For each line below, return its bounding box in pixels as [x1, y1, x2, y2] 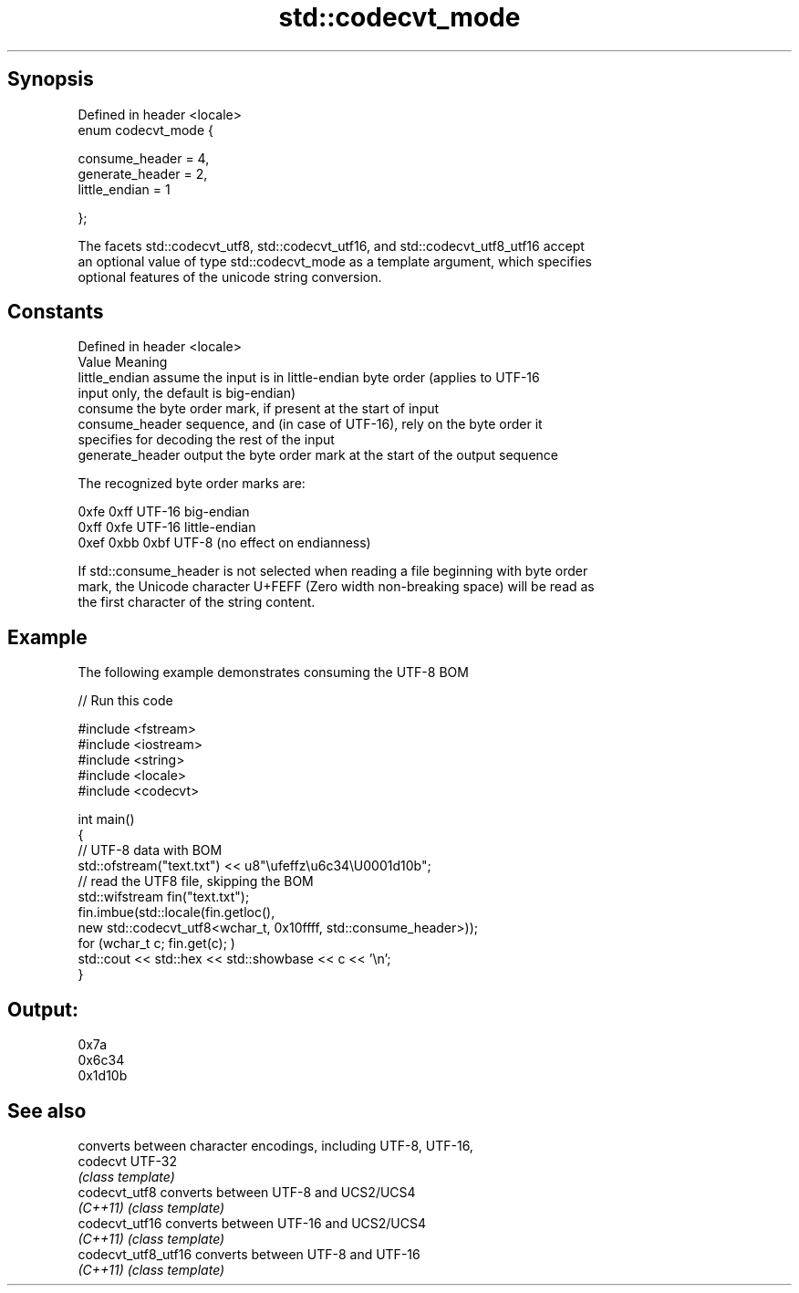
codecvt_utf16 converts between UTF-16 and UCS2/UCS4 [78, 1215, 427, 1231]
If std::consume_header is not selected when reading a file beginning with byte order [78, 563, 588, 579]
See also [7, 1099, 87, 1122]
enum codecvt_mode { [78, 121, 213, 138]
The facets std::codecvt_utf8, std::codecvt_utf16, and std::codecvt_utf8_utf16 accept [78, 237, 585, 254]
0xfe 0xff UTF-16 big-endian [78, 504, 250, 520]
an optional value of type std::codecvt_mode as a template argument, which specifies [78, 253, 592, 269]
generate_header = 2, [78, 165, 208, 182]
